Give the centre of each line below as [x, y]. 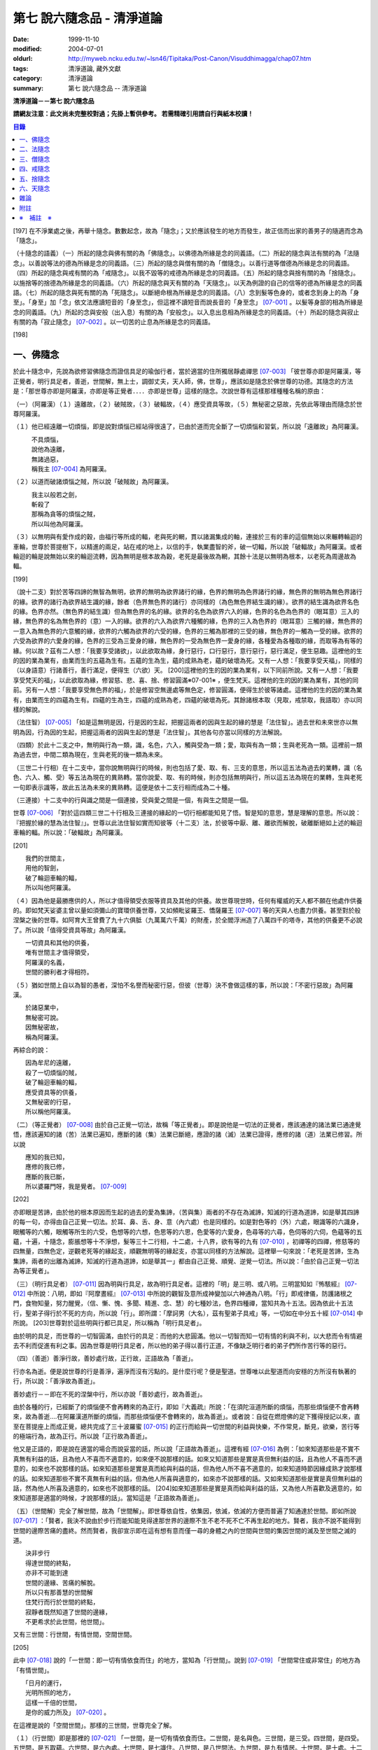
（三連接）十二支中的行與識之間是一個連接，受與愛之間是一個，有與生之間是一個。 [132, 800]
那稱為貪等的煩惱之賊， [65, 514]
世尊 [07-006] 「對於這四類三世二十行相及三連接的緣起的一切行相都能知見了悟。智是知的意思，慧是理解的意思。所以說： [187, 813]
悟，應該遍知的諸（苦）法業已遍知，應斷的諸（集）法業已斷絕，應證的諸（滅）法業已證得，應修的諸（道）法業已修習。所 [188, 1135]
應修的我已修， [47, 1167]
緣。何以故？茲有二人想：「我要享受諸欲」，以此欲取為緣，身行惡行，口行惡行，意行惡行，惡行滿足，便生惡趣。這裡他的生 [188, 650]
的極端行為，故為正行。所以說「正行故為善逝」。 [82, 1436]
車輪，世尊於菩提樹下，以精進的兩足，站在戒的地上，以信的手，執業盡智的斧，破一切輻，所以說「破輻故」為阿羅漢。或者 [188, 547]
